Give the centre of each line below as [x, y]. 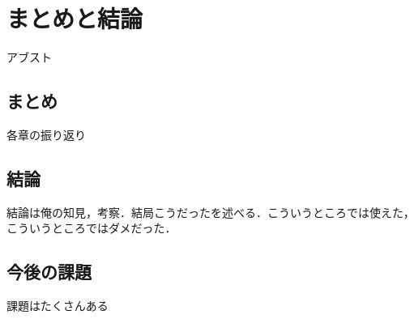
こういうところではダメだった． [92, 228]
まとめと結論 [75, 18]
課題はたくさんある [58, 306]
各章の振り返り [46, 134]
